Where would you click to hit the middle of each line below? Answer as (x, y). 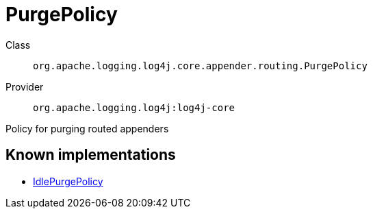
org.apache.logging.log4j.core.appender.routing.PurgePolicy (200, 66)
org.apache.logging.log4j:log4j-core (134, 107)
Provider (25, 86)
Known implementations (91, 155)
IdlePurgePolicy (68, 181)
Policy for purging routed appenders (87, 128)
